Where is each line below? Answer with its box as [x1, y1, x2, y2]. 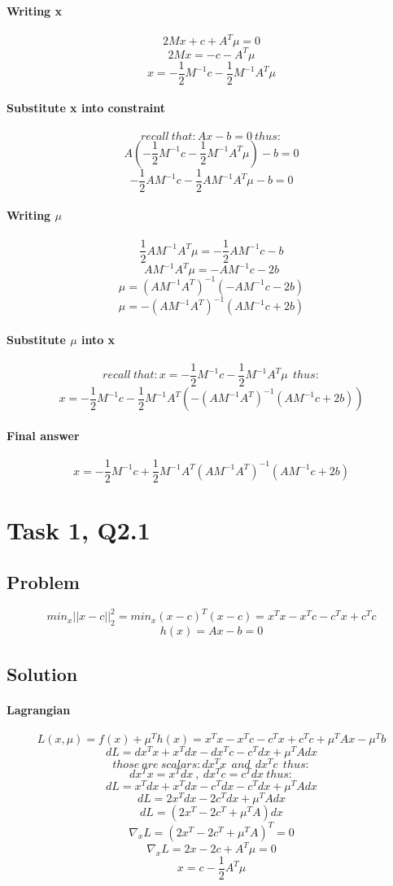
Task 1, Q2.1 [7, 513, 151, 547]
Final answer [7, 427, 80, 443]
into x [81, 330, 116, 347]
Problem [7, 570, 80, 595]
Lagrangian [7, 701, 71, 718]
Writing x [7, 2, 62, 19]
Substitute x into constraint [7, 99, 166, 116]
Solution [7, 661, 78, 686]
